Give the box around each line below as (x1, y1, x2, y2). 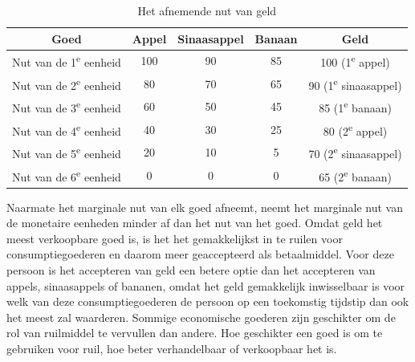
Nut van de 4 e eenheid (12, 120, 121, 139)
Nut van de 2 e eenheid (12, 74, 121, 93)
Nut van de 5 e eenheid (12, 143, 121, 162)
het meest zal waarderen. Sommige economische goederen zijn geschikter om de (6, 308, 396, 325)
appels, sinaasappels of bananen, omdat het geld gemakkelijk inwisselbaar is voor (6, 277, 405, 294)
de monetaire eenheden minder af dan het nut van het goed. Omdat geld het (6, 214, 383, 231)
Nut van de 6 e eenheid (12, 165, 121, 185)
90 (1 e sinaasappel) (308, 74, 402, 93)
